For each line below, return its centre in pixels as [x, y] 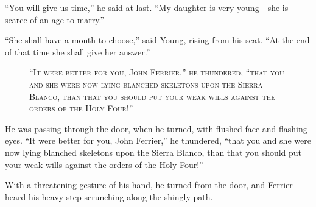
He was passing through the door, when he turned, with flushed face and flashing [156, 128]
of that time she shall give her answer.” [78, 51]
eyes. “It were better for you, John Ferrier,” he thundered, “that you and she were [158, 140]
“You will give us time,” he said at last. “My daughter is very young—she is [147, 7]
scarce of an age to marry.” [55, 19]
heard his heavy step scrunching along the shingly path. [109, 196]
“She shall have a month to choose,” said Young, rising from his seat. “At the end [157, 40]
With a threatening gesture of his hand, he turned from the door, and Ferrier [149, 185]
